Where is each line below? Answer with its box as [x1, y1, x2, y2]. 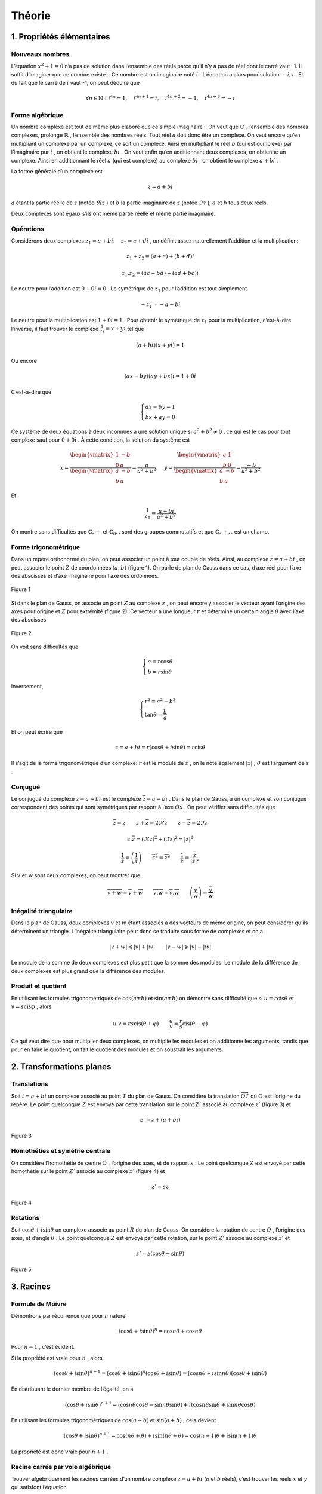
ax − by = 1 [145, 403, 175, 411]
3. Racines [11, 1281, 51, 1291]
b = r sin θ [147, 669, 172, 675]
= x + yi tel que [105, 325, 144, 332]
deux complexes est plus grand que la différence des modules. [11, 967, 166, 974]
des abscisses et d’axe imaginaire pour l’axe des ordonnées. [11, 572, 159, 579]
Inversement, [11, 683, 44, 690]
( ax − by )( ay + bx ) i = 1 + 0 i [124, 373, 197, 379]
